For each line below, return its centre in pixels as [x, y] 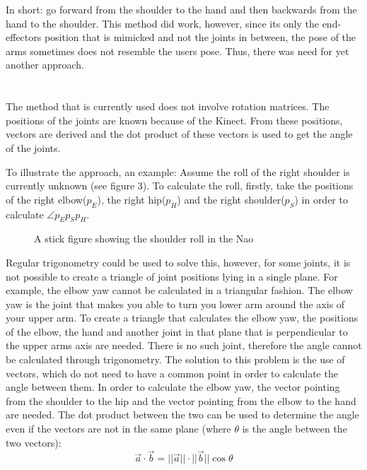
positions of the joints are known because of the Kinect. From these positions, [174, 120]
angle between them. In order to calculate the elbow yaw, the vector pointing [173, 387]
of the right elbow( [46, 199]
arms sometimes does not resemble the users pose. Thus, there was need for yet [177, 51]
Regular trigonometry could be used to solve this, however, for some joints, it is [178, 262]
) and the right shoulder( [231, 199]
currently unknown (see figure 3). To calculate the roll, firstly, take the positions [180, 186]
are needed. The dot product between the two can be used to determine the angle [182, 415]
